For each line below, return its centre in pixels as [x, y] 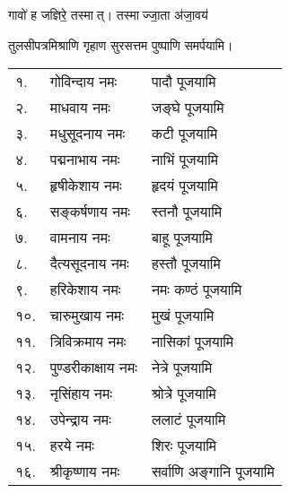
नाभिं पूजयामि [185, 160]
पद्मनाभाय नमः [85, 160]
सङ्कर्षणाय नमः [90, 212]
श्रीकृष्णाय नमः [85, 471]
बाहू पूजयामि [182, 238]
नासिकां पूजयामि [193, 342]
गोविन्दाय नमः [83, 82]
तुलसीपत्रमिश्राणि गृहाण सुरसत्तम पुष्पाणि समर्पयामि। [121, 44]
